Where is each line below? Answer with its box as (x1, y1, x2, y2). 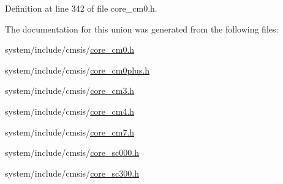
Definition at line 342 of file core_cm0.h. (5, 2, 157, 14)
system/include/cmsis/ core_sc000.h (5, 146, 139, 159)
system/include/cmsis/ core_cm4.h (5, 104, 135, 117)
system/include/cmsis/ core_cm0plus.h (5, 63, 150, 76)
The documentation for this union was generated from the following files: (5, 22, 279, 35)
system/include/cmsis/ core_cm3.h (5, 84, 135, 97)
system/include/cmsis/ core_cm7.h (5, 125, 135, 138)
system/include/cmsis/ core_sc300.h (5, 166, 139, 179)
